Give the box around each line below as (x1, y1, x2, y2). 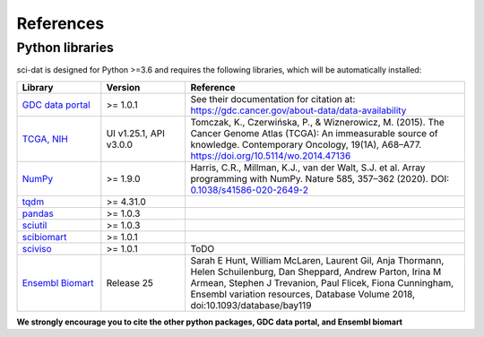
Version (106, 81, 141, 93)
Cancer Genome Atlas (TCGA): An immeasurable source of (190, 126, 438, 139)
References (16, 13, 105, 33)
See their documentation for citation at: (190, 92, 356, 105)
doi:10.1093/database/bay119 (190, 298, 312, 311)
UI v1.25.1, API (106, 126, 165, 139)
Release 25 (106, 276, 154, 289)
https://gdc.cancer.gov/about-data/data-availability (190, 104, 407, 117)
